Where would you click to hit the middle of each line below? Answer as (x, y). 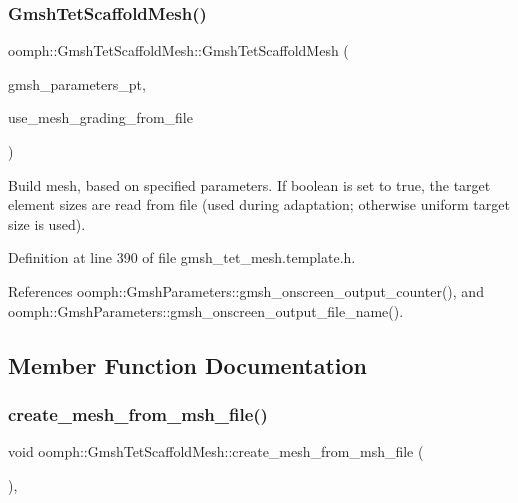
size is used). (47, 223)
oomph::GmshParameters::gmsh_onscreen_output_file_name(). (206, 310)
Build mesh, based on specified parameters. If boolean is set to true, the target (249, 184)
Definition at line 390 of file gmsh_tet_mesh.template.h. (182, 257)
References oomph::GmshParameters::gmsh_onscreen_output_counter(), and (246, 290)
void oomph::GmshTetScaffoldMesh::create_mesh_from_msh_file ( (216, 451)
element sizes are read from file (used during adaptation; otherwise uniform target (259, 204)
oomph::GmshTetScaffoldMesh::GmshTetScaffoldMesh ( (178, 50)
